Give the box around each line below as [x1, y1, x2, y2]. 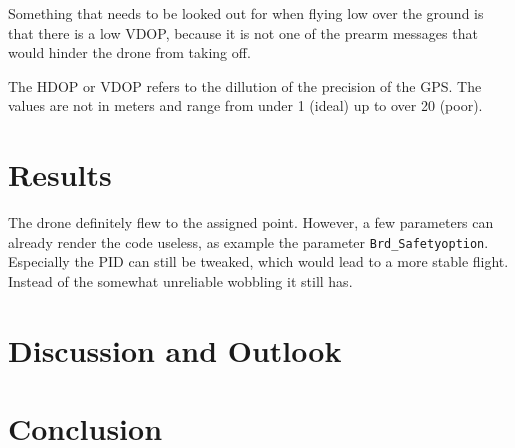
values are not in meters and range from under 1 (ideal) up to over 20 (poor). [8, 95, 483, 116]
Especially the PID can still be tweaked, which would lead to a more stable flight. [8, 251, 509, 272]
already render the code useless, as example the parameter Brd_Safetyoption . [8, 231, 489, 252]
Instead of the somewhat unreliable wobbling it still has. [8, 270, 353, 291]
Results [8, 154, 112, 195]
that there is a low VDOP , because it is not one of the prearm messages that [8, 22, 478, 43]
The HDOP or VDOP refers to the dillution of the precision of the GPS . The [8, 75, 482, 96]
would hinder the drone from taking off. [8, 42, 251, 63]
